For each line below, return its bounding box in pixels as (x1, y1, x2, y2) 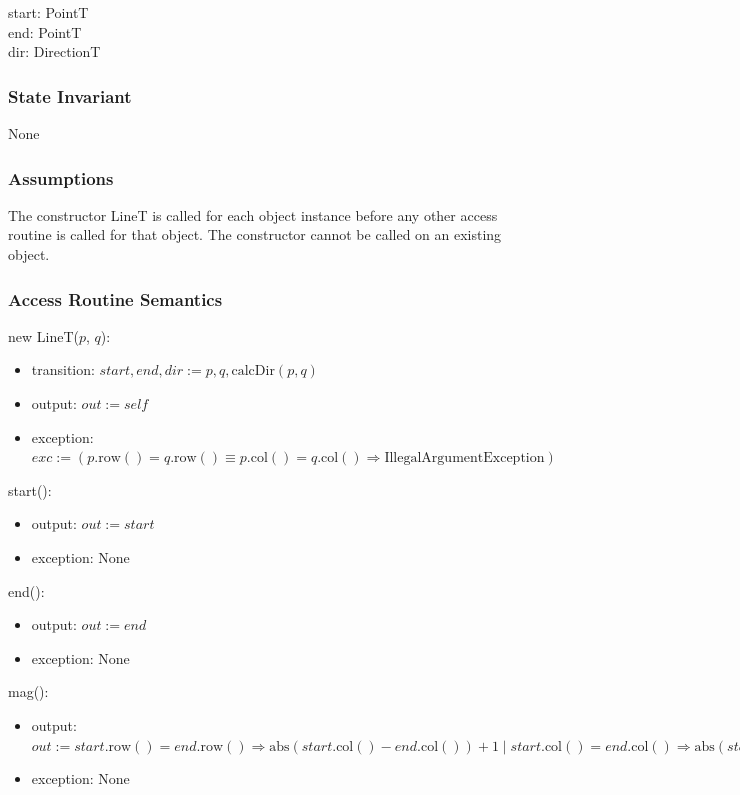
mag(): (8, 681, 49, 702)
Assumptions (8, 165, 114, 190)
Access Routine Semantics (8, 286, 223, 311)
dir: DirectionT (8, 41, 101, 62)
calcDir (231, 364, 275, 379)
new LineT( (8, 325, 79, 346)
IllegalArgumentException (384, 451, 545, 466)
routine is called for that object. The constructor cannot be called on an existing (8, 224, 502, 245)
